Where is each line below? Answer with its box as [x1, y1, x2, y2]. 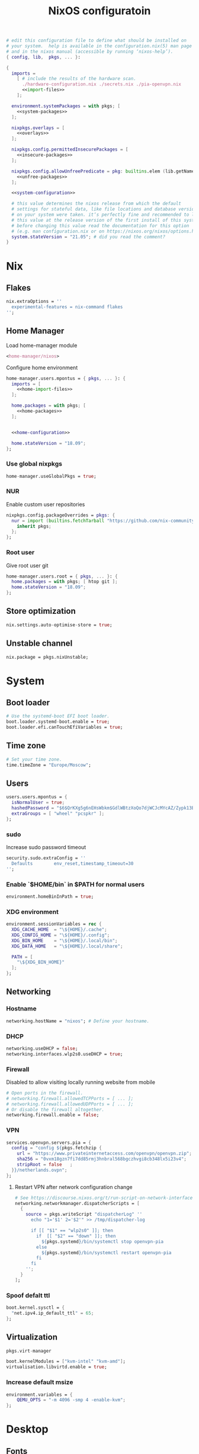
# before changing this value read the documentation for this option [11, 222, 190, 229]
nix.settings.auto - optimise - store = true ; [6, 621, 113, 628]
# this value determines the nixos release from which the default [11, 200, 182, 207]
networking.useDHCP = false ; [6, 1045, 78, 1051]
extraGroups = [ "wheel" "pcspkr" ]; [11, 811, 105, 817]
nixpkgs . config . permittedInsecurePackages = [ [11, 146, 129, 152]
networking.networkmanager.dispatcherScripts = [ [14, 1200, 140, 1206]
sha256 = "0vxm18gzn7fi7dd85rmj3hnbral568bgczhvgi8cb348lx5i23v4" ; [17, 1156, 187, 1162]
